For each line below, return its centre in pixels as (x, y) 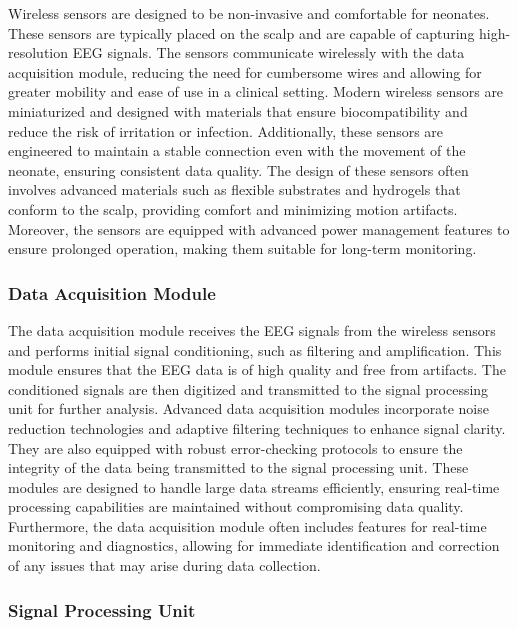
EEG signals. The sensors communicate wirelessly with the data (268, 52)
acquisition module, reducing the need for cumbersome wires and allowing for (245, 71)
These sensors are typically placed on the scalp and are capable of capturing (241, 32)
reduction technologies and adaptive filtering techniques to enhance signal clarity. (257, 427)
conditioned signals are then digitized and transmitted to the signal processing (248, 388)
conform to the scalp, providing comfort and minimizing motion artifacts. (233, 208)
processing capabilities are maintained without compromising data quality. (236, 506)
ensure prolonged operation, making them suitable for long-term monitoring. (242, 248)
